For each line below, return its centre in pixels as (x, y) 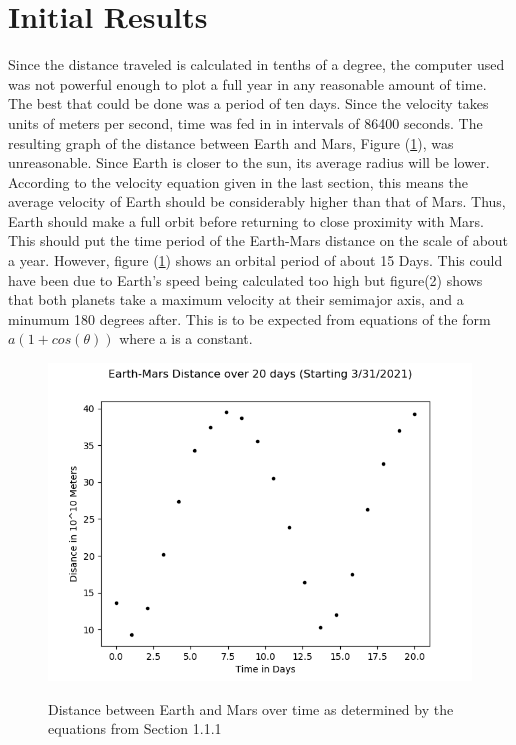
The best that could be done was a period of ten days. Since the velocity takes (248, 103)
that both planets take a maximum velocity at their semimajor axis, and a (236, 299)
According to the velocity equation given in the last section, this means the (238, 181)
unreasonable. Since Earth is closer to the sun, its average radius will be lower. (249, 162)
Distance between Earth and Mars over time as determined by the (251, 708)
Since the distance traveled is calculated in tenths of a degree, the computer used (256, 64)
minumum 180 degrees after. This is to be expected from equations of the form (249, 318)
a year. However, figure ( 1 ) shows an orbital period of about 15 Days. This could (255, 260)
